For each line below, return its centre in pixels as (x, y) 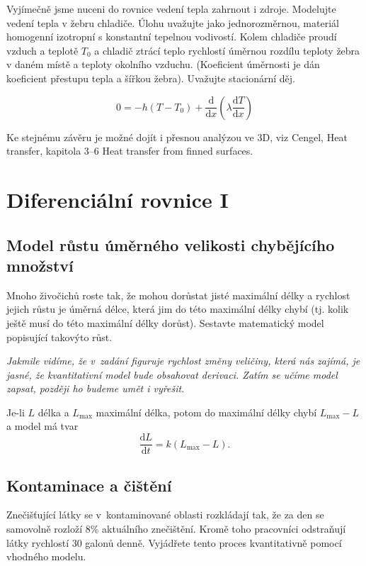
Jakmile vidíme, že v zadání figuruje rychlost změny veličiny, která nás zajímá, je (183, 361)
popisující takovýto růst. (59, 337)
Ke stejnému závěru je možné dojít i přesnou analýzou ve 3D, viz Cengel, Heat (177, 137)
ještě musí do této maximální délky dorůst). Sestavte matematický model (165, 322)
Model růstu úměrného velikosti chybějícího (171, 244)
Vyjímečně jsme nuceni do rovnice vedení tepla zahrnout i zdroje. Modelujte (171, 9)
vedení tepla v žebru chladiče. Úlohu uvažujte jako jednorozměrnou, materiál (173, 22)
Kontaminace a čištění (89, 485)
